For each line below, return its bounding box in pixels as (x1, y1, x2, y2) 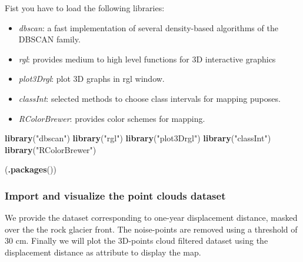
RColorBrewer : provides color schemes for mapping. (18, 112, 205, 124)
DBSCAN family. (18, 33, 81, 45)
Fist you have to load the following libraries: (5, 2, 165, 14)
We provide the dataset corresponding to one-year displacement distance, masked (5, 211, 298, 224)
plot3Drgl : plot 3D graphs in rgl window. (18, 72, 165, 85)
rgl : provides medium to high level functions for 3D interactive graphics (18, 52, 276, 65)
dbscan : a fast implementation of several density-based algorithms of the (18, 21, 278, 34)
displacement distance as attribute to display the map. (5, 246, 201, 258)
